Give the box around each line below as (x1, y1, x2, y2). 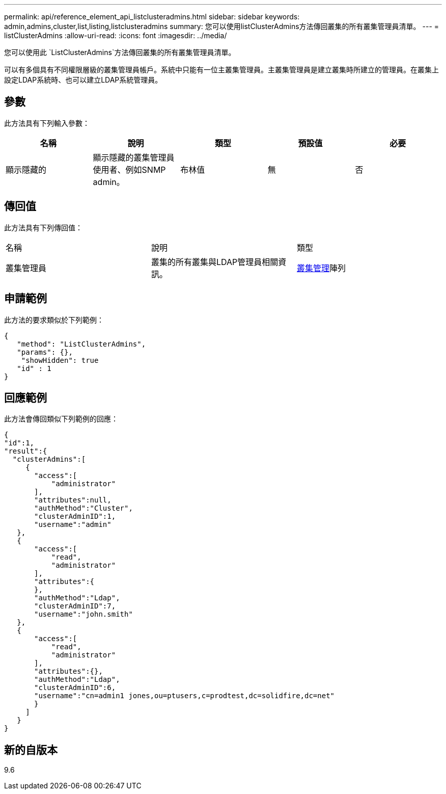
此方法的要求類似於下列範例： (4, 315, 104, 324)
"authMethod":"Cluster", (34, 504, 133, 513)
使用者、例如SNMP (93, 164, 166, 175)
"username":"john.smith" (34, 610, 133, 619)
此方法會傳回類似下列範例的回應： (4, 414, 118, 424)
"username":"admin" (34, 520, 111, 529)
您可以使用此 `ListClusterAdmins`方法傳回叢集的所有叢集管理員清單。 (4, 48, 236, 57)
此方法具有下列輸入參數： (4, 118, 90, 127)
